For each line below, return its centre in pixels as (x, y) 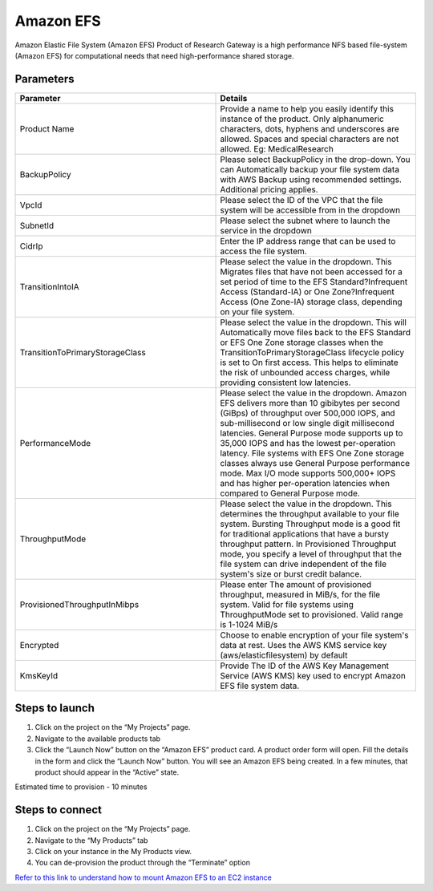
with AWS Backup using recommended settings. (311, 179)
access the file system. (264, 251)
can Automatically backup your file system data (310, 169)
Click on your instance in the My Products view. (113, 851)
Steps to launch (55, 709)
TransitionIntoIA (49, 286)
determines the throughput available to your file (310, 513)
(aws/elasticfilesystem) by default (284, 655)
